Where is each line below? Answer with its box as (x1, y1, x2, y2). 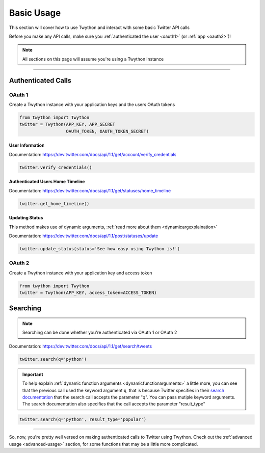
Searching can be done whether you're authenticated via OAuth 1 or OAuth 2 (22, 329, 177, 336)
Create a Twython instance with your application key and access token (9, 270, 152, 276)
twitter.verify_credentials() (19, 164, 92, 170)
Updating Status (9, 215, 43, 221)
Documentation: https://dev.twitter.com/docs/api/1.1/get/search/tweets (9, 343, 152, 349)
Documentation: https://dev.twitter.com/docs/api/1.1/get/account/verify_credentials (9, 151, 177, 157)
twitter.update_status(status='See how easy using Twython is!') (19, 246, 180, 251)
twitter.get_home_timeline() (19, 201, 90, 206)
